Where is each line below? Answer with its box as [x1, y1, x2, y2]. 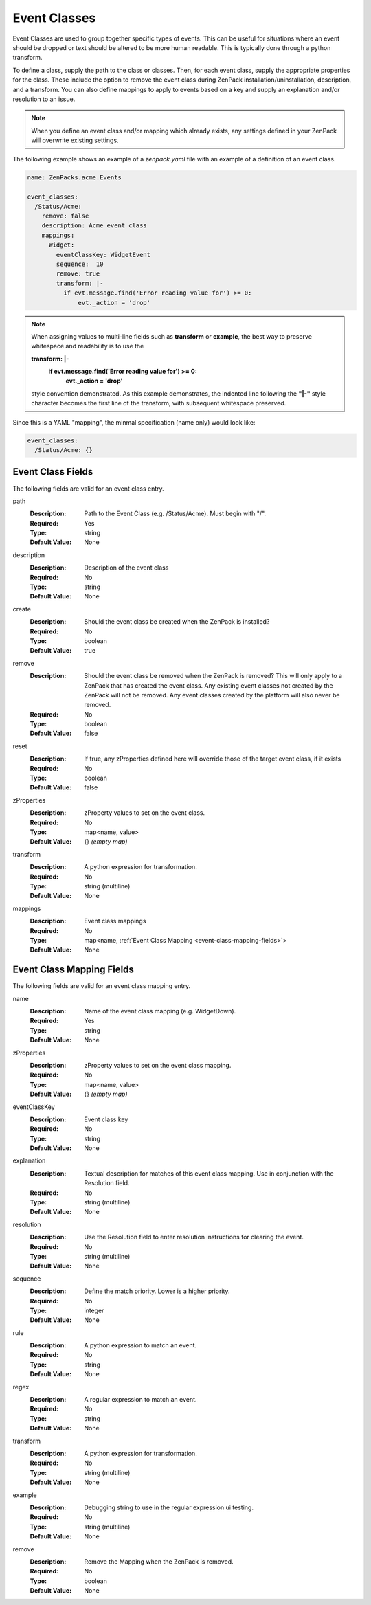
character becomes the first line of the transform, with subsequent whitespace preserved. [31, 399, 286, 407]
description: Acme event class [41, 222, 147, 229]
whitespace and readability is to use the [31, 342, 144, 350]
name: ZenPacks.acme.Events [27, 174, 122, 181]
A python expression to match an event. [84, 1341, 197, 1349]
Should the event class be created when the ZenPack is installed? [84, 618, 270, 626]
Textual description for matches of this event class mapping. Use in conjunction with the [84, 1169, 334, 1178]
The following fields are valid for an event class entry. [12, 484, 164, 493]
